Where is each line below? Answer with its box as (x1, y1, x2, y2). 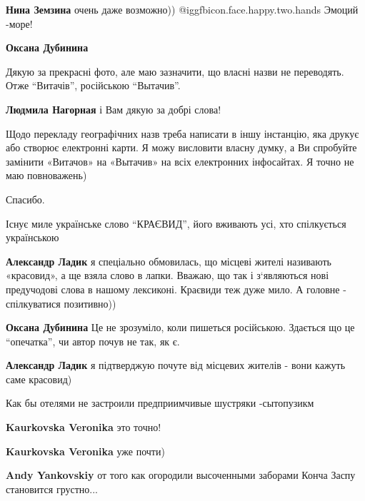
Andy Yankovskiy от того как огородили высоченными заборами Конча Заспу (6, 467, 356, 482)
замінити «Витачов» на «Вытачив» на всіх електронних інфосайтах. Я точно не (6, 153, 354, 168)
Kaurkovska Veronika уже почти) (6, 443, 165, 458)
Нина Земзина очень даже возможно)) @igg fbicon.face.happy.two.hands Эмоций (6, 2, 359, 16)
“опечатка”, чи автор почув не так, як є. (6, 333, 180, 348)
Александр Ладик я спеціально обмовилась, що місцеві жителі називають (6, 253, 331, 268)
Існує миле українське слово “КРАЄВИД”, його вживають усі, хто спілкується (6, 216, 346, 231)
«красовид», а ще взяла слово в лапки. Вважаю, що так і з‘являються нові (6, 268, 329, 283)
